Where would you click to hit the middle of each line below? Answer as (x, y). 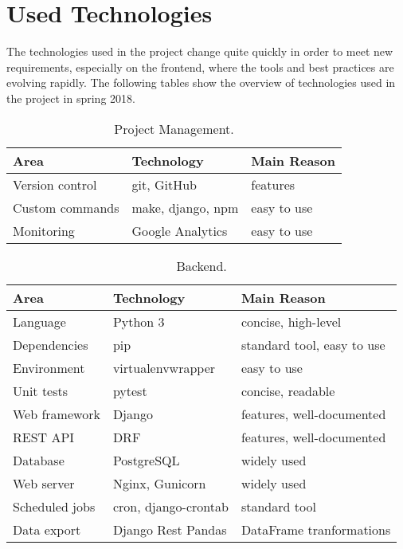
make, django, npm (185, 207)
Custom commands (66, 207)
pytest (130, 390)
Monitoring (44, 230)
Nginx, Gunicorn (159, 483)
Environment (49, 367)
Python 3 (139, 321)
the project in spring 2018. (71, 98)
